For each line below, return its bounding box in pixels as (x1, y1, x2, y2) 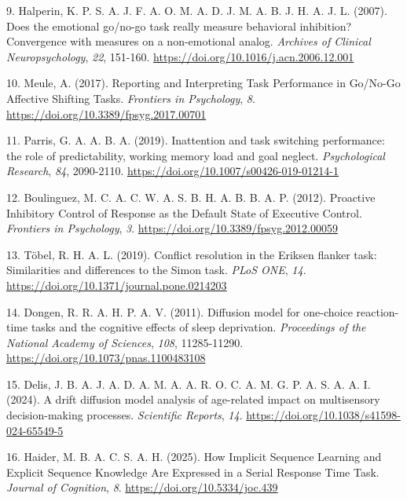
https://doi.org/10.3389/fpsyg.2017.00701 (6, 105, 207, 122)
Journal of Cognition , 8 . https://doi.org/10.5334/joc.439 (6, 479, 278, 496)
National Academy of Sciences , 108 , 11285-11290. (6, 334, 244, 350)
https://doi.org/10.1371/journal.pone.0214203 (6, 276, 227, 293)
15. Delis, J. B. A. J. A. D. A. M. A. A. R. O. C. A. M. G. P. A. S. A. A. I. (6, 375, 371, 392)
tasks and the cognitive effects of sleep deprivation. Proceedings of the (31, 319, 366, 335)
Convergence (6, 33, 67, 49)
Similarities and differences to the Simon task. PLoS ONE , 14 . (6, 261, 306, 278)
